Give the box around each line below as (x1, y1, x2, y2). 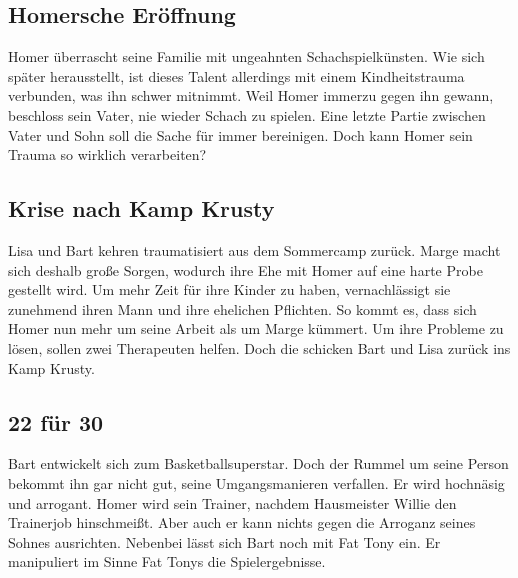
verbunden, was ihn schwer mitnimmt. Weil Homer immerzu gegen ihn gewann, (8, 85, 494, 106)
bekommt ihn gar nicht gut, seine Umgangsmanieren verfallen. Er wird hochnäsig (8, 472, 505, 493)
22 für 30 (8, 406, 104, 437)
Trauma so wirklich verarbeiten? (8, 144, 207, 165)
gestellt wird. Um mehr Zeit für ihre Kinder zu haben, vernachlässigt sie (8, 279, 451, 300)
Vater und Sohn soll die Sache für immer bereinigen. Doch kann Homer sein (8, 124, 473, 145)
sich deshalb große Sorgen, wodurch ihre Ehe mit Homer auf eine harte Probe (8, 259, 483, 280)
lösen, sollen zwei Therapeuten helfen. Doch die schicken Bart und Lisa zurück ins (8, 337, 511, 358)
